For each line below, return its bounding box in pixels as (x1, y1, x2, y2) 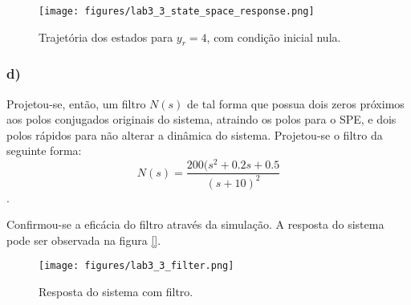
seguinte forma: (6, 142, 82, 159)
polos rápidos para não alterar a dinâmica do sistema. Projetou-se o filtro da (6, 126, 383, 143)
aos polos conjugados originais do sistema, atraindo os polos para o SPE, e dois (6, 111, 397, 128)
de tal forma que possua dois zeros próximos (187, 95, 405, 112)
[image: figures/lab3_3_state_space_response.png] (39, 6, 315, 17)
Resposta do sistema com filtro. (39, 283, 193, 299)
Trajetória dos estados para (39, 28, 173, 45)
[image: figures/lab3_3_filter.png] (39, 260, 234, 272)
